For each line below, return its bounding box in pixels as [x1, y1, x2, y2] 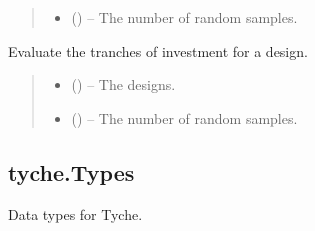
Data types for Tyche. [8, 203, 143, 224]
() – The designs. [71, 74, 176, 95]
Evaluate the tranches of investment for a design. [8, 40, 308, 61]
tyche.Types [8, 156, 135, 187]
